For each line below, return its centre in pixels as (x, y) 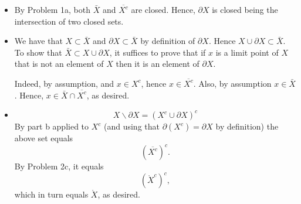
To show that (38, 52)
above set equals (44, 138)
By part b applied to (52, 126)
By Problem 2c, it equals (59, 166)
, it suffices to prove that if (158, 52)
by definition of (168, 41)
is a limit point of (247, 52)
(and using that (132, 126)
